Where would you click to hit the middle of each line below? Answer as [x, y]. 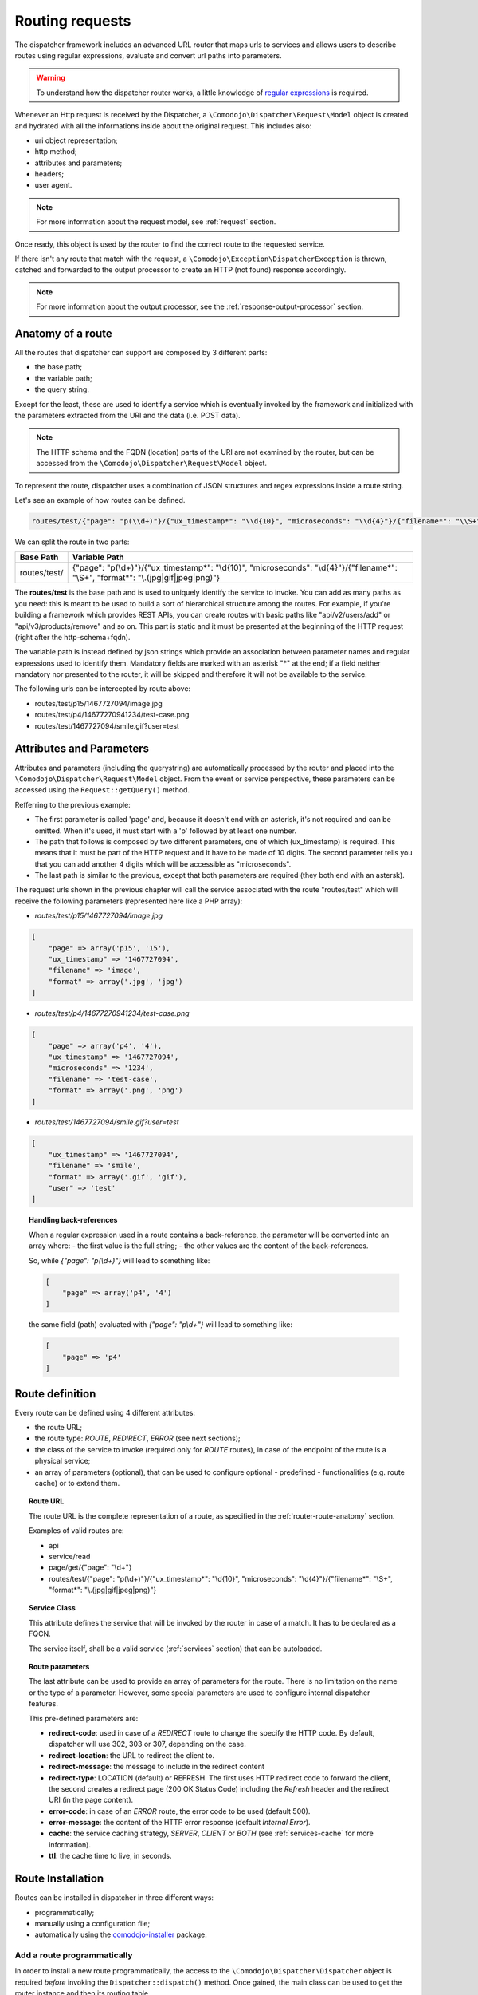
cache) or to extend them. [77, 1483]
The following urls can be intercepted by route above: [103, 689]
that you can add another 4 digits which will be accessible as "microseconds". [163, 864]
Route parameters [59, 1667]
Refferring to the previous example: [72, 804]
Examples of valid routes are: [76, 1531]
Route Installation [59, 1879]
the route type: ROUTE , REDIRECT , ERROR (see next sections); [137, 1438]
